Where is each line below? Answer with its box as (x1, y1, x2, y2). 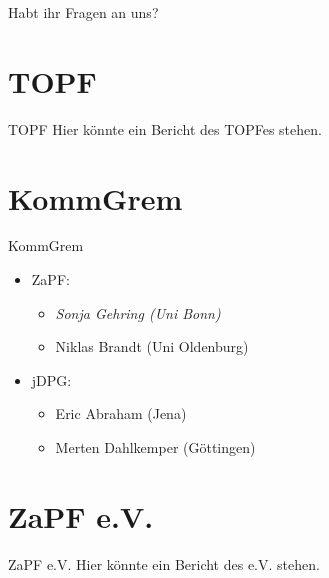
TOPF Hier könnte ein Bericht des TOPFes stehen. (8, 118, 322, 139)
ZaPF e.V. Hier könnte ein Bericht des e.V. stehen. (8, 553, 320, 574)
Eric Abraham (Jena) (55, 403, 187, 424)
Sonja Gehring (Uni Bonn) (55, 302, 221, 323)
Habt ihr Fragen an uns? (8, 2, 159, 22)
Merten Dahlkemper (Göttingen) (55, 437, 256, 457)
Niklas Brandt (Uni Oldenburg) (55, 336, 249, 357)
